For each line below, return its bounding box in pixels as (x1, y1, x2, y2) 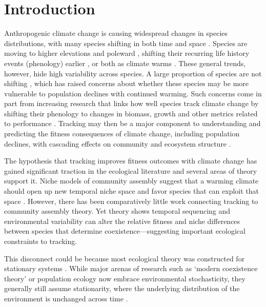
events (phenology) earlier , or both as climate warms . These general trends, (4, 57, 246, 68)
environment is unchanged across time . (4, 293, 128, 303)
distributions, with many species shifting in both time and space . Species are (4, 37, 248, 48)
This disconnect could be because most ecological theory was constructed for (4, 253, 245, 263)
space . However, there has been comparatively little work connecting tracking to (4, 195, 258, 206)
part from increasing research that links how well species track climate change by (4, 98, 259, 109)
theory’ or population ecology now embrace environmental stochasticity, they (4, 273, 245, 283)
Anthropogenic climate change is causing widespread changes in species (4, 28, 228, 38)
